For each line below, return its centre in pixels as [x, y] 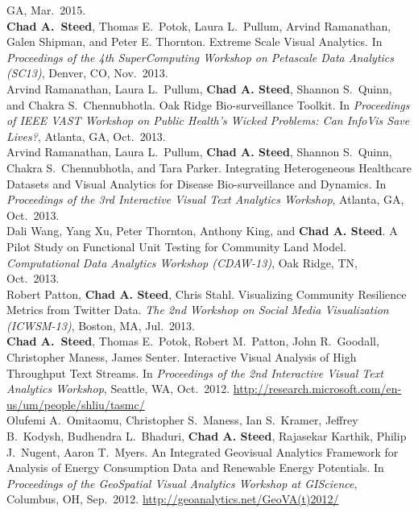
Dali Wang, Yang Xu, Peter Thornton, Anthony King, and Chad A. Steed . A [202, 231]
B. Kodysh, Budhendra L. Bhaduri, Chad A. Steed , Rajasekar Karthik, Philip [207, 436]
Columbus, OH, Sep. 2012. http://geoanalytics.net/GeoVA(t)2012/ [173, 499]
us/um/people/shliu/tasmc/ [76, 404]
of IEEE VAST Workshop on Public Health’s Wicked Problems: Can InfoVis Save [208, 120]
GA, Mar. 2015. [46, 10]
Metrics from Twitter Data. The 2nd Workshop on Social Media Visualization [198, 310]
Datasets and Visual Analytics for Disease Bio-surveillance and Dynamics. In [197, 183]
